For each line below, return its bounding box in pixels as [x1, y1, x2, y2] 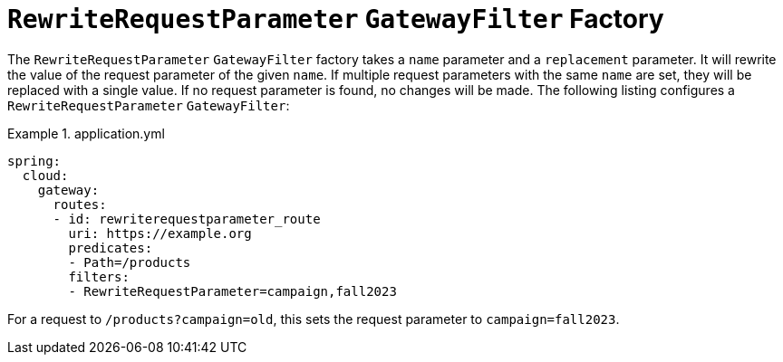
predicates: [68, 240, 153, 255]
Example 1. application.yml [7, 125, 165, 141]
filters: [68, 269, 130, 284]
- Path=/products [68, 254, 191, 270]
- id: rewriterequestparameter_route [53, 211, 321, 226]
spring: [7, 153, 62, 168]
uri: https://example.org [68, 225, 252, 241]
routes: [53, 196, 107, 212]
